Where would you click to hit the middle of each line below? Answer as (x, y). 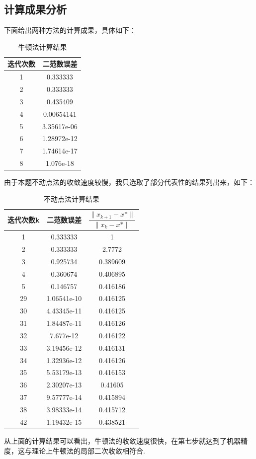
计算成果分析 (35, 9)
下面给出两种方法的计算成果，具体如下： (70, 30)
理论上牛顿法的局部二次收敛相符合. (88, 450)
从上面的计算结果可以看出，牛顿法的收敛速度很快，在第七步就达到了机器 (122, 440)
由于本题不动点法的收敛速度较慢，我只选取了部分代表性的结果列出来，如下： (129, 182)
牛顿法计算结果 (43, 46)
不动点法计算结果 (71, 198)
